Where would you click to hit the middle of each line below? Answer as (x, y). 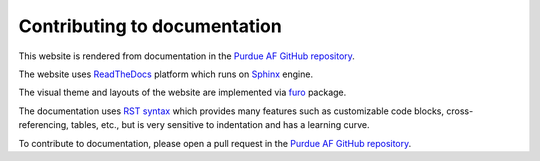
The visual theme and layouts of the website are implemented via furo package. (182, 92)
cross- (460, 111)
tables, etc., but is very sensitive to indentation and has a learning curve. (220, 125)
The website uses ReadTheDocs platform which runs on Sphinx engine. (166, 74)
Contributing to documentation (150, 26)
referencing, (43, 125)
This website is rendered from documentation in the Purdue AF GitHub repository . (186, 56)
